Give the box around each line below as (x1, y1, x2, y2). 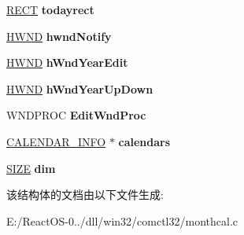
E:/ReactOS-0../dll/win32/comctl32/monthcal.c (6, 212, 238, 229)
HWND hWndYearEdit (6, 54, 128, 71)
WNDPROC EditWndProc (6, 107, 146, 123)
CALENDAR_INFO (6, 133, 106, 149)
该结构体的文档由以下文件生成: (6, 186, 164, 203)
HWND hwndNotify (6, 28, 112, 44)
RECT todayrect (6, 2, 94, 17)
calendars (118, 133, 171, 149)
